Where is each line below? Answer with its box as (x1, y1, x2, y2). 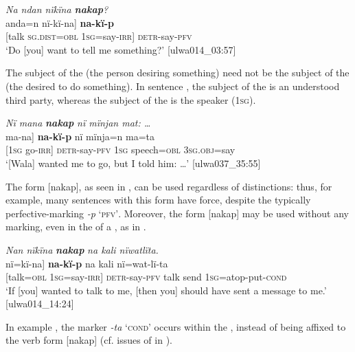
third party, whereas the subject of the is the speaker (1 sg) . (5, 92, 256, 107)
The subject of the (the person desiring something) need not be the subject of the (5, 65, 350, 80)
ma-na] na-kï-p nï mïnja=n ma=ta (5, 129, 155, 143)
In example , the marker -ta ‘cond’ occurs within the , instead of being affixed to (5, 319, 346, 333)
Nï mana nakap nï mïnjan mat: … (5, 115, 151, 130)
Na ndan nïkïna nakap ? (5, 2, 108, 16)
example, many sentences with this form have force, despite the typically (5, 192, 311, 207)
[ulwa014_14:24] (5, 296, 74, 311)
